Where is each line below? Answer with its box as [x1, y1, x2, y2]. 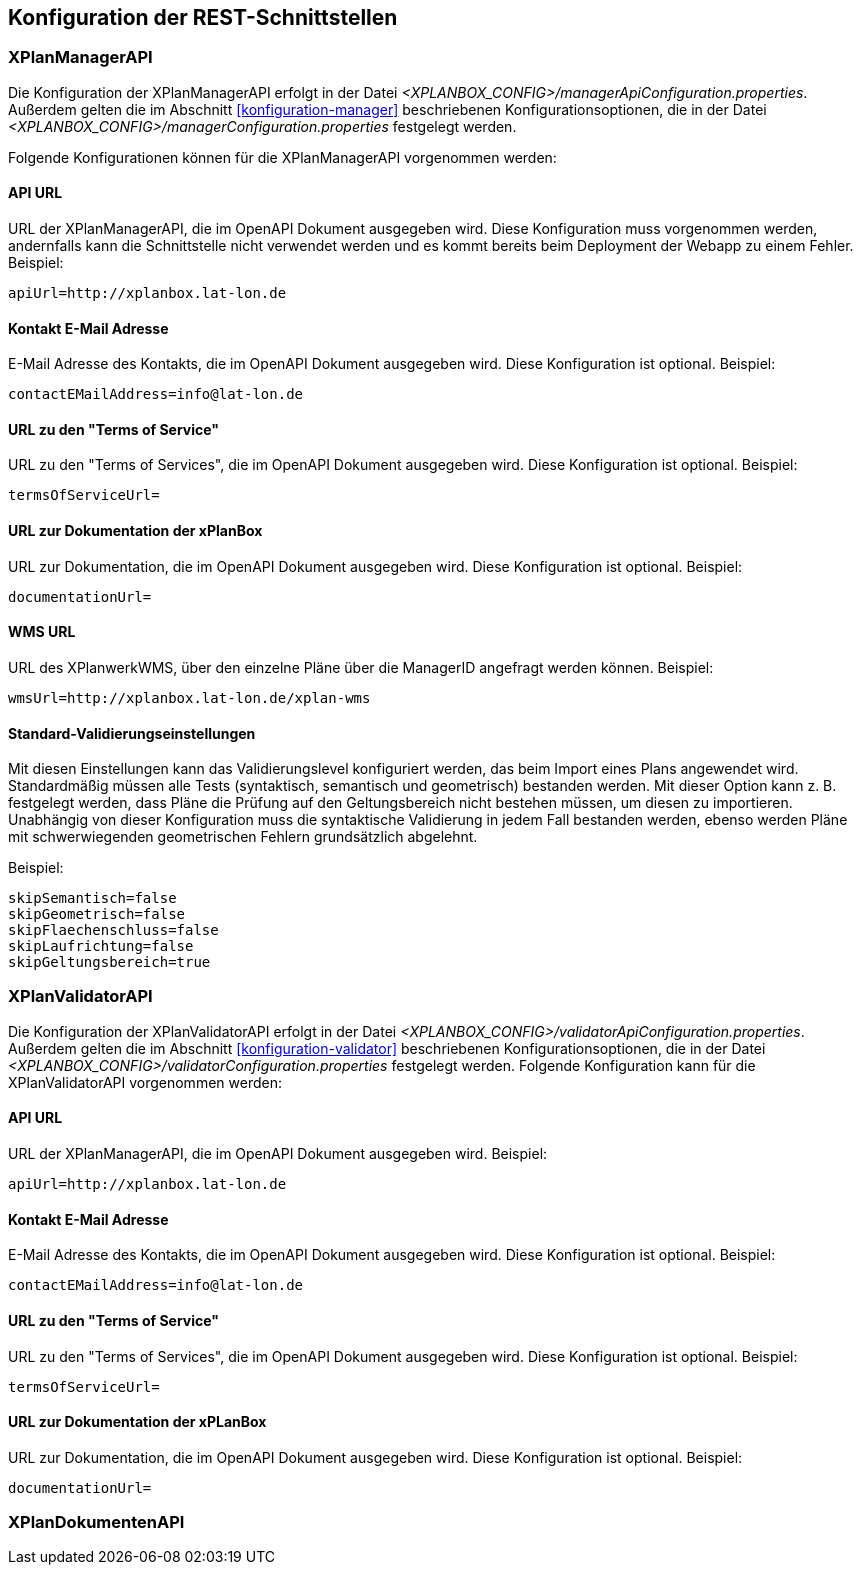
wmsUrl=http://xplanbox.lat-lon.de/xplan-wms [8, 689, 371, 706]
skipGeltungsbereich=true [8, 954, 211, 971]
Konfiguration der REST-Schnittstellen [8, 5, 398, 30]
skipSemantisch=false [8, 890, 177, 907]
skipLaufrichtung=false [8, 938, 194, 955]
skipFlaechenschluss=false [8, 922, 219, 939]
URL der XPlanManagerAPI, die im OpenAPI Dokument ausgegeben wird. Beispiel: [8, 1145, 548, 1163]
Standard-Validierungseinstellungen [8, 724, 256, 742]
